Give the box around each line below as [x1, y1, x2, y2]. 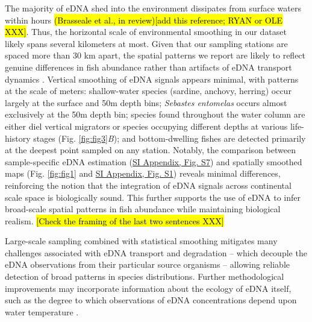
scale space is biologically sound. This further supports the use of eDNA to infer [5, 191, 301, 203]
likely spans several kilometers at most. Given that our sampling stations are [5, 37, 288, 49]
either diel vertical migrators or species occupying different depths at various [5, 119, 288, 132]
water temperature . [5, 305, 79, 318]
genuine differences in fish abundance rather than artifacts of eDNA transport [5, 60, 292, 73]
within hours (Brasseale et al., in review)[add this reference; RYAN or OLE [5, 13, 283, 26]
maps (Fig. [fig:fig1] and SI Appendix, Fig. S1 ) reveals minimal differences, [5, 167, 281, 180]
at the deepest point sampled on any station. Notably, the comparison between [5, 144, 296, 156]
